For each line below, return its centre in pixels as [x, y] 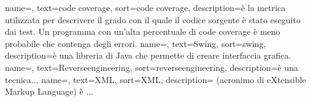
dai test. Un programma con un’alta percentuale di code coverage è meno [143, 31]
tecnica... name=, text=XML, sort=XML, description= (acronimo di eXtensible [155, 79]
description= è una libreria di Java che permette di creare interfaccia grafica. [148, 55]
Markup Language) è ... [49, 91]
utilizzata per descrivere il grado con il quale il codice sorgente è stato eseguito [153, 19]
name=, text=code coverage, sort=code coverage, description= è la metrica [145, 7]
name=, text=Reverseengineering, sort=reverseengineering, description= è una [152, 67]
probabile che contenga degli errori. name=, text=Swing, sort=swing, [136, 43]
